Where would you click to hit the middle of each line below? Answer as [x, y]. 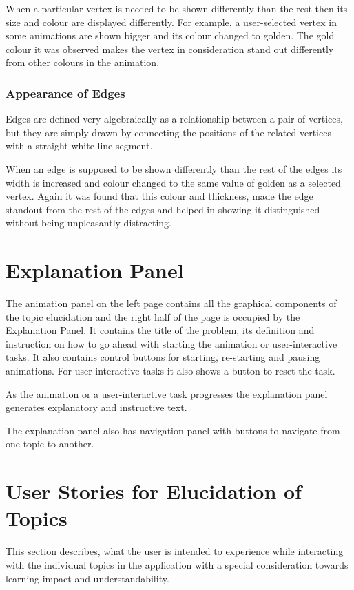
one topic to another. [50, 444]
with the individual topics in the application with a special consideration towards [177, 564]
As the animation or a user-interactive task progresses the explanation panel [167, 393]
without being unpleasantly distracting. [88, 223]
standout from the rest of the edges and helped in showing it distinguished [163, 209]
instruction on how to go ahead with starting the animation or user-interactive [171, 343]
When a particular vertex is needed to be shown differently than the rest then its [177, 8]
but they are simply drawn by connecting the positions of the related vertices [168, 132]
